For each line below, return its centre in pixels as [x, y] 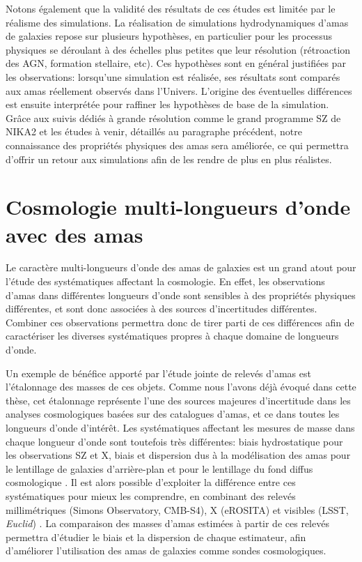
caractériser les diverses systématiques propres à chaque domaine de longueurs [172, 336]
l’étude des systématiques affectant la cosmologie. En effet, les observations [165, 281]
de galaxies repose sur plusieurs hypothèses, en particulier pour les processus [169, 36]
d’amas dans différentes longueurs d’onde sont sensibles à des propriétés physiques [181, 295]
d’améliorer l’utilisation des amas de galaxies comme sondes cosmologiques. [166, 550]
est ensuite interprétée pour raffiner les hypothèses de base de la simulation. [167, 104]
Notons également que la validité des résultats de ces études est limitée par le [171, 8]
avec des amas [74, 234]
